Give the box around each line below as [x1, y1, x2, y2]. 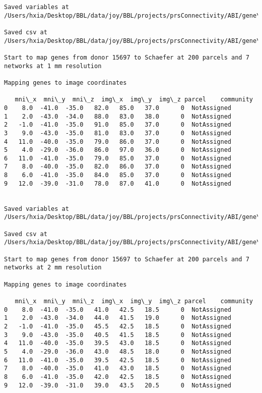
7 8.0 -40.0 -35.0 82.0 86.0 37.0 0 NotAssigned [4, 163, 232, 171]
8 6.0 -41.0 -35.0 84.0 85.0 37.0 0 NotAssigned [4, 172, 232, 179]
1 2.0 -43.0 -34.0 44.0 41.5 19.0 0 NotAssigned [4, 314, 232, 322]
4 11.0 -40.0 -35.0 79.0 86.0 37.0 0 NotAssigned [4, 138, 232, 145]
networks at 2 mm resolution [4, 264, 102, 271]
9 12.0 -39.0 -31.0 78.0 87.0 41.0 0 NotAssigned [4, 180, 232, 187]
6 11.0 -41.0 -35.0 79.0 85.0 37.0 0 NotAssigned [4, 154, 232, 162]
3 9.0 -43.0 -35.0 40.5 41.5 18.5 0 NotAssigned [4, 331, 232, 339]
